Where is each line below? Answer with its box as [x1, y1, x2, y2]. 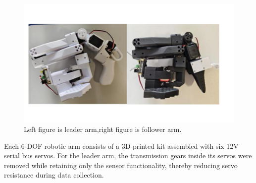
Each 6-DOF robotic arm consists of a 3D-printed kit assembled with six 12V [4, 140, 239, 151]
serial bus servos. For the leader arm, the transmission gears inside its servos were [4, 150, 252, 161]
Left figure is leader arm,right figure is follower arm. [24, 124, 182, 134]
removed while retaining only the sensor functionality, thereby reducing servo [4, 160, 238, 170]
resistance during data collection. [4, 170, 104, 180]
